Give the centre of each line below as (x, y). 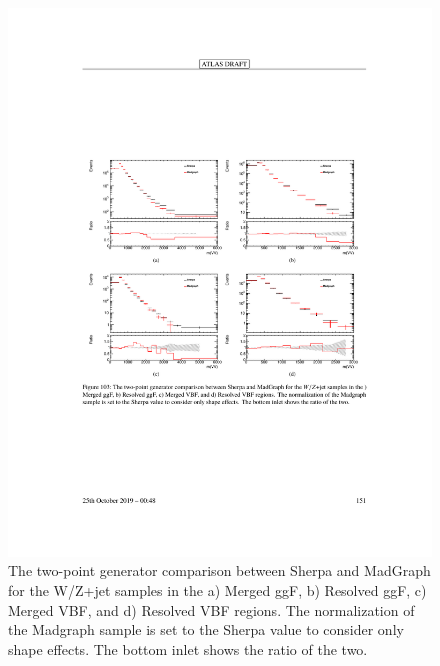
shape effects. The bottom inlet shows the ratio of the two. (188, 648)
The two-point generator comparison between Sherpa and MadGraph (219, 570)
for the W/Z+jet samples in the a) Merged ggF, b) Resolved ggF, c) (217, 590)
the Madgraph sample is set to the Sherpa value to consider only (206, 629)
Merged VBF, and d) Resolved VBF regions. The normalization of (211, 609)
